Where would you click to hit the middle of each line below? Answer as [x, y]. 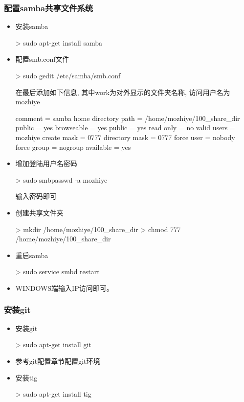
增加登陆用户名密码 [46, 163]
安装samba [32, 26]
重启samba [32, 255]
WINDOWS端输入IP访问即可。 [64, 288]
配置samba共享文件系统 [49, 8]
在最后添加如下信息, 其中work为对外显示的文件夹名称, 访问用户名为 [123, 92]
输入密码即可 [36, 196]
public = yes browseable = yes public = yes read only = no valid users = [125, 128]
